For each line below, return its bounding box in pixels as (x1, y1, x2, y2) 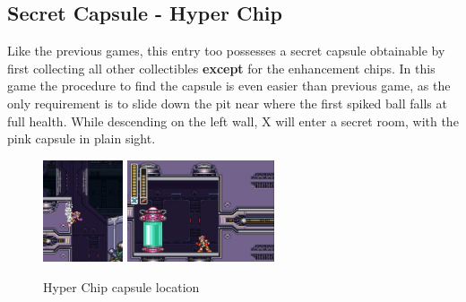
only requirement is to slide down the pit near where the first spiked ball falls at (7, 93, 447, 112)
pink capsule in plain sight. (7, 129, 156, 148)
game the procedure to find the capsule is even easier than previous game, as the (7, 76, 451, 95)
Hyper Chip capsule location (43, 277, 200, 296)
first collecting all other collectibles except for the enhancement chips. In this (7, 58, 436, 77)
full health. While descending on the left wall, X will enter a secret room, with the (7, 111, 459, 130)
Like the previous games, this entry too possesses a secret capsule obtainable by (7, 41, 445, 60)
